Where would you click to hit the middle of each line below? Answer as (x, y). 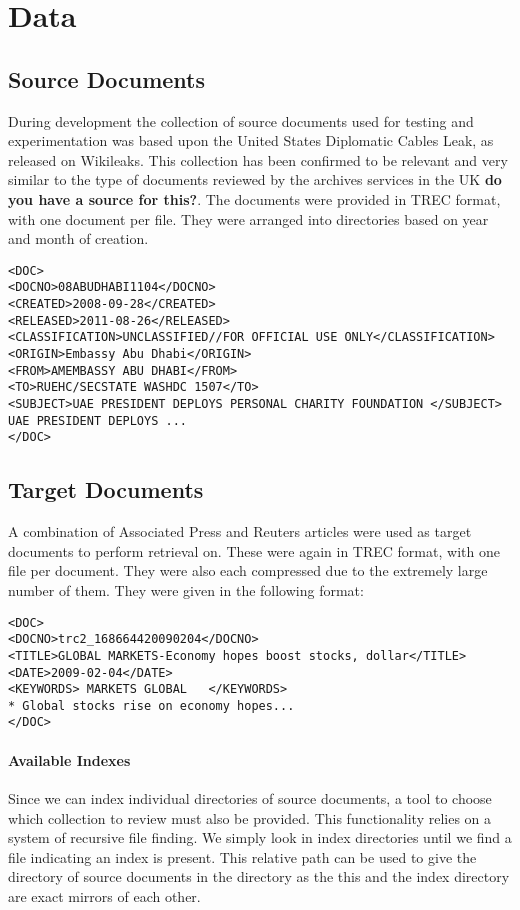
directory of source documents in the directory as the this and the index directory (259, 876)
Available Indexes (69, 759)
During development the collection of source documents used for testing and (241, 120)
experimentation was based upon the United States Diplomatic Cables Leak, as (251, 140)
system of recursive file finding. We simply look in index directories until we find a (260, 837)
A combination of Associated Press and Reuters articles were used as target (240, 531)
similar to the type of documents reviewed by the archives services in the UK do (255, 179)
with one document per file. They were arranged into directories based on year (248, 218)
